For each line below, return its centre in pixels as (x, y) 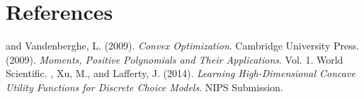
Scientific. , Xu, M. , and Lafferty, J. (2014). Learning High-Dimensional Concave (181, 73)
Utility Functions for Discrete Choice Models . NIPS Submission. (144, 87)
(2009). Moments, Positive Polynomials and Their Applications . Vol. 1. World (175, 59)
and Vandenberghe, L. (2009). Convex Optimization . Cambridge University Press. (183, 46)
